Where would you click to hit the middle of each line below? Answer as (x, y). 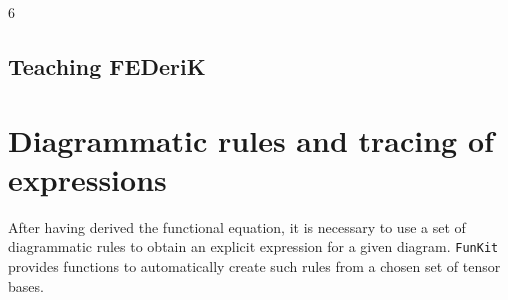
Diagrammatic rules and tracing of (251, 139)
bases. (26, 285)
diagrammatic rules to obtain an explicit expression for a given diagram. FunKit (253, 246)
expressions (87, 178)
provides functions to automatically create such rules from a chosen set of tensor (254, 265)
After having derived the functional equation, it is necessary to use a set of (237, 226)
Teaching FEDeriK (107, 65)
